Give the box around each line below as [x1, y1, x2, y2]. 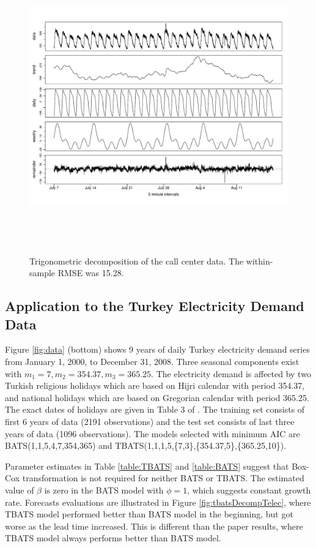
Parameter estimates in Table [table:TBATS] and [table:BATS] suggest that [5, 459, 289, 472]
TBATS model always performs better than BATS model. [5, 531, 221, 544]
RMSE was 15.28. [57, 266, 124, 279]
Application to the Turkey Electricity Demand [5, 296, 304, 315]
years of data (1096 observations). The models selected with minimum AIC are [5, 427, 300, 440]
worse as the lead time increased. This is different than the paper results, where [5, 519, 303, 532]
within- [246, 254, 273, 267]
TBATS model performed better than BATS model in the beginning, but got [5, 508, 293, 520]
